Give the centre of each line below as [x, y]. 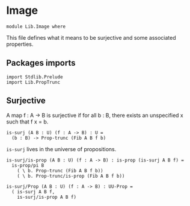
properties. [20, 44]
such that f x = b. [27, 122]
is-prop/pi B [28, 165]
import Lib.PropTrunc [33, 82]
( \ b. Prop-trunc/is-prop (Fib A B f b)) [71, 176]
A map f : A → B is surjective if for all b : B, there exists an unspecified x [95, 115]
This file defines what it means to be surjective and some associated [91, 37]
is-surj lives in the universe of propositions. [61, 149]
